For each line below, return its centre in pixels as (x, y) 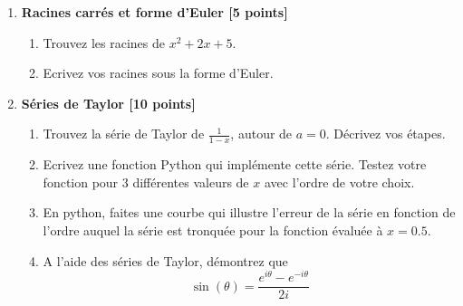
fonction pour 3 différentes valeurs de (146, 182)
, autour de (261, 134)
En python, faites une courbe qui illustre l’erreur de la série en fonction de (249, 212)
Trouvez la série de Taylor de (124, 134)
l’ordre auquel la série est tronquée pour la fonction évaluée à (213, 229)
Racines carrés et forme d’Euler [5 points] (154, 12)
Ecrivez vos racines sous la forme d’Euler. (158, 73)
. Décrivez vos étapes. (386, 134)
